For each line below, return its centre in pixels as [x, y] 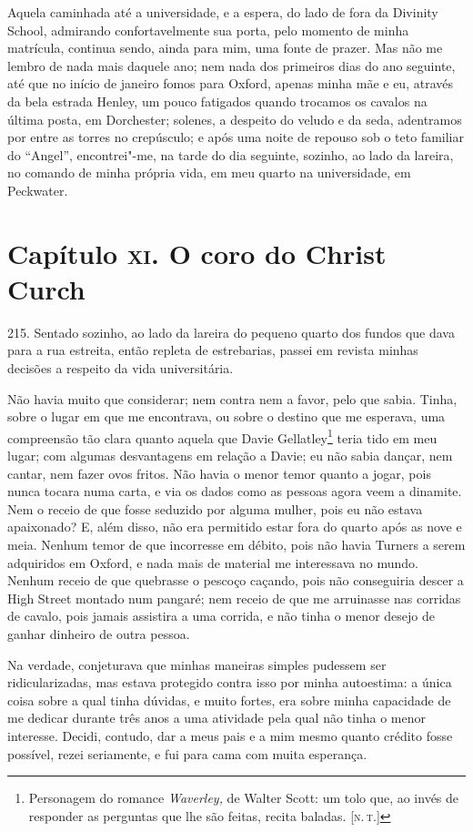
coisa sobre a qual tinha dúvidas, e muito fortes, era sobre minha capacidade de [229, 700]
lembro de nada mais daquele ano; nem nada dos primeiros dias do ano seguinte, [231, 65]
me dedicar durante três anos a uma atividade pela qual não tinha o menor [216, 718]
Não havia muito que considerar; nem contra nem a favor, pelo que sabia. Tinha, [232, 398]
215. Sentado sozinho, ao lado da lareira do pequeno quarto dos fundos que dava [231, 332]
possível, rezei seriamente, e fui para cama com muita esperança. [187, 753]
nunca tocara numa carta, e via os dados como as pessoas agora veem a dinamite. [235, 491]
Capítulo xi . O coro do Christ [197, 253]
